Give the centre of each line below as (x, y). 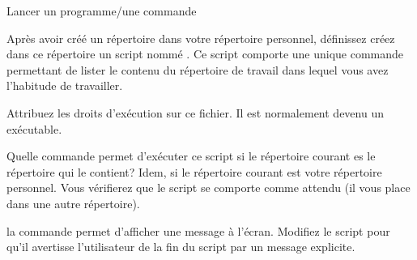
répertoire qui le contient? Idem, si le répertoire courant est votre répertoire (194, 171)
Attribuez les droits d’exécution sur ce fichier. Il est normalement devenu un (195, 112)
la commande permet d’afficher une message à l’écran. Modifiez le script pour (198, 230)
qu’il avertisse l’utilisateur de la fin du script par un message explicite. (181, 247)
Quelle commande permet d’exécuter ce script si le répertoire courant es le (191, 156)
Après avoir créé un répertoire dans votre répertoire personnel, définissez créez (201, 38)
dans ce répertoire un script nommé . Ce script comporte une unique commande (205, 54)
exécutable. (34, 128)
